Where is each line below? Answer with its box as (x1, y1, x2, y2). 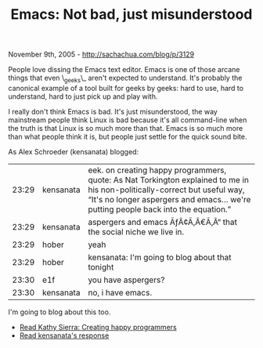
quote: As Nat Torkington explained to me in (88, 174, 249, 185)
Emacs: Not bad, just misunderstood (10, 5, 253, 24)
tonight (88, 261, 114, 272)
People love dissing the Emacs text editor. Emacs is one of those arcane (8, 65, 240, 74)
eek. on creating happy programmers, (88, 165, 227, 176)
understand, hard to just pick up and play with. (8, 92, 158, 101)
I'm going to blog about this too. (8, 307, 111, 317)
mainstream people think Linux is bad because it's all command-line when (8, 115, 247, 125)
